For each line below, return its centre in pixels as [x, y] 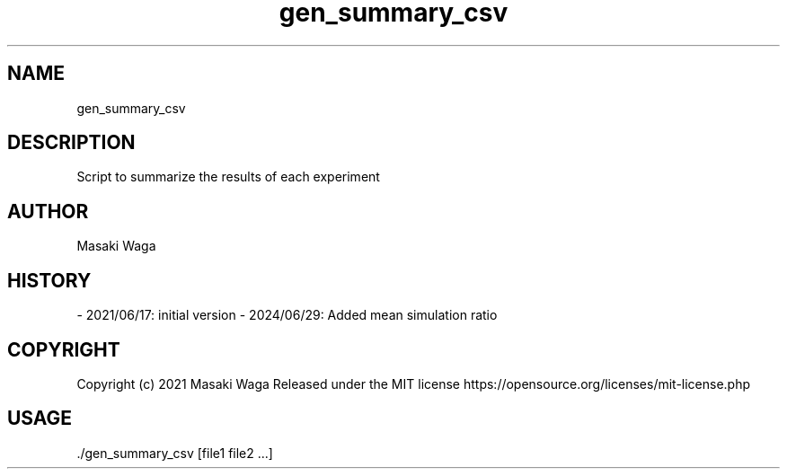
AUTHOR [48, 211]
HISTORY [49, 280]
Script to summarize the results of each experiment [228, 177]
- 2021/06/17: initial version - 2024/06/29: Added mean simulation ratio [287, 315]
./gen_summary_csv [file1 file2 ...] [175, 453]
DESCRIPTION [71, 143]
